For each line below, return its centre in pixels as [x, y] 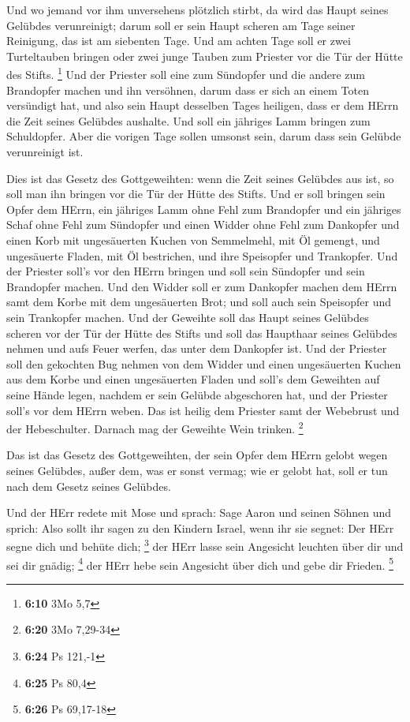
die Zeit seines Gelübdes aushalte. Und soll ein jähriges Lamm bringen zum [188, 120]
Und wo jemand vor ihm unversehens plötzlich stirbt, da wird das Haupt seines [198, 9]
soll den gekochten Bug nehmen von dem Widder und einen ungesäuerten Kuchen [204, 363]
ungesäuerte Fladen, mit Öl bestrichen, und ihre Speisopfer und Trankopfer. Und [202, 255]
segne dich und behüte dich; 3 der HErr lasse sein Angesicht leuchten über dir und [205, 545]
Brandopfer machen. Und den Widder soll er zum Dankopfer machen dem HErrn [202, 286]
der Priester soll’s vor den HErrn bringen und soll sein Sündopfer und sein [186, 271]
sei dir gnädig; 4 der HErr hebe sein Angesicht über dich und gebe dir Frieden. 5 [200, 563]
